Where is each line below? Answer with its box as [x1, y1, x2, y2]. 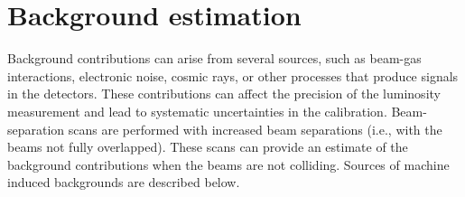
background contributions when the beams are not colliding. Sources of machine [7, 155, 450, 174]
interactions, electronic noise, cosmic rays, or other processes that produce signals [7, 66, 459, 85]
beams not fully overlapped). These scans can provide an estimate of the [7, 137, 408, 156]
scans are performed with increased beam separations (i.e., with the [68, 119, 442, 138]
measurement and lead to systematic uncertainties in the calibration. [7, 101, 387, 120]
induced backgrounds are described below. [7, 173, 240, 192]
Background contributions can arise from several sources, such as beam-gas [7, 49, 422, 68]
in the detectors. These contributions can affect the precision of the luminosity [7, 84, 441, 103]
